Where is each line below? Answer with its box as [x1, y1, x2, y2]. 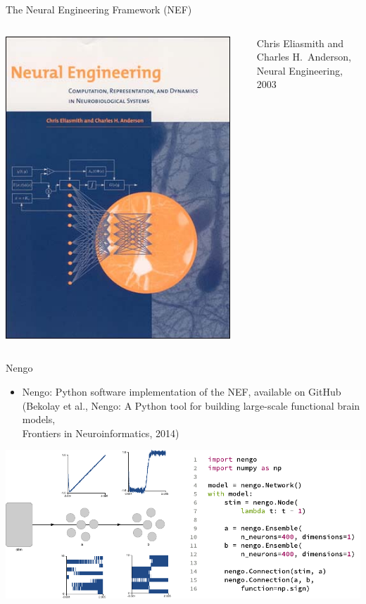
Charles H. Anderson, [256, 49, 351, 64]
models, [22, 412, 56, 427]
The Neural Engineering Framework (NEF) [6, 2, 192, 16]
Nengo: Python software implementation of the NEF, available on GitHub [22, 384, 341, 399]
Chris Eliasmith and [256, 35, 344, 50]
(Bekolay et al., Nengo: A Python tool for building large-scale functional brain [22, 398, 360, 413]
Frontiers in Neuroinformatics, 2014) [22, 425, 179, 440]
